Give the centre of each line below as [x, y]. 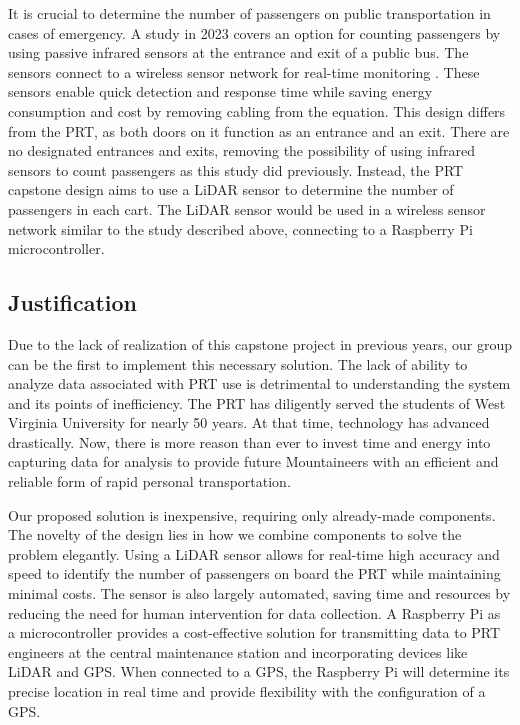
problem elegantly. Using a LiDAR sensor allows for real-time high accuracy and [254, 553]
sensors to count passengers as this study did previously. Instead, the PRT [236, 169]
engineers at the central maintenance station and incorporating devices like [238, 651]
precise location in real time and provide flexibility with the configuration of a [247, 691]
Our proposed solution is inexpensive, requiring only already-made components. [252, 514]
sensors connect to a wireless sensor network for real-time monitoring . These [244, 71]
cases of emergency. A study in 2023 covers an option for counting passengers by [254, 32]
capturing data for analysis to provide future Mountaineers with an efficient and [253, 461]
